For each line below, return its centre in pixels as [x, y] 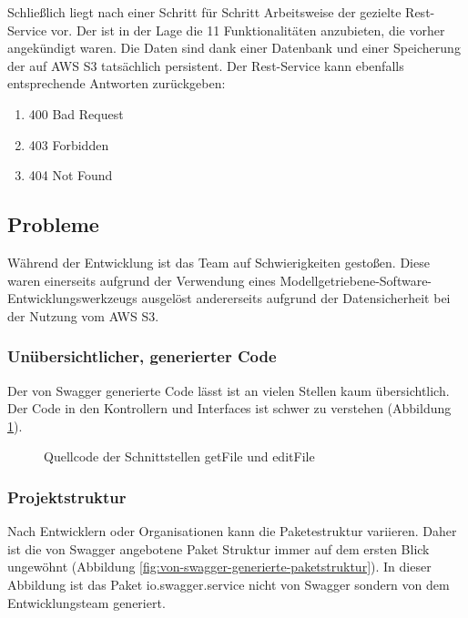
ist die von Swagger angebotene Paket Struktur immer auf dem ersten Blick [219, 548]
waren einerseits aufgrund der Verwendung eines [142, 280]
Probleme [53, 224]
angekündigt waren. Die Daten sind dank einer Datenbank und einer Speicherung [234, 48]
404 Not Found [71, 175]
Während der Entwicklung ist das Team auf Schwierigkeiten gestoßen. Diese [219, 262]
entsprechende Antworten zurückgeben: [117, 83]
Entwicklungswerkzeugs [72, 298]
